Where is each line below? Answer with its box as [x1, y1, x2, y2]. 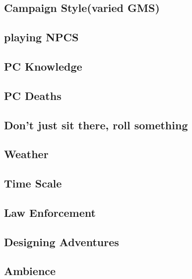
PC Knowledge [4, 58, 82, 74]
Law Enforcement [4, 204, 96, 220]
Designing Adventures [4, 234, 119, 249]
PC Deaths [4, 88, 62, 103]
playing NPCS [4, 29, 79, 45]
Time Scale [4, 176, 62, 191]
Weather [4, 146, 49, 162]
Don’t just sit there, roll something [4, 117, 188, 132]
